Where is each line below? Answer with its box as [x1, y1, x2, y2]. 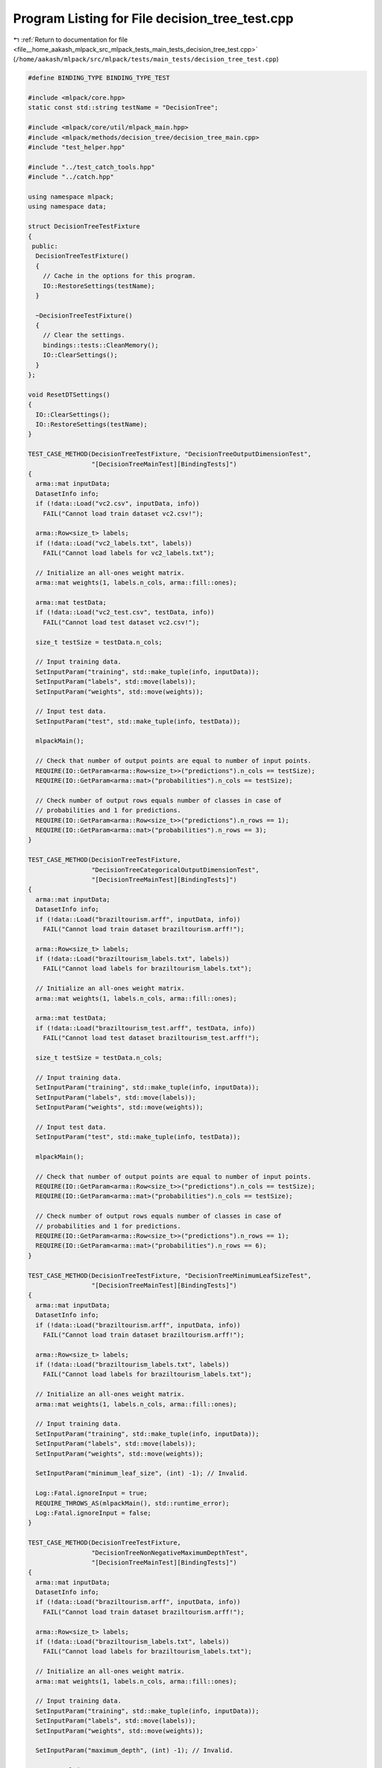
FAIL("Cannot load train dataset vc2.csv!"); [42, 509, 204, 518]
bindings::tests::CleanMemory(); [42, 341, 159, 349]
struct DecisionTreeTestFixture [28, 223, 141, 231]
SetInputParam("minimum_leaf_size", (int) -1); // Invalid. [35, 1470, 248, 1477]
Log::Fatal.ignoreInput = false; [35, 1508, 151, 1517]
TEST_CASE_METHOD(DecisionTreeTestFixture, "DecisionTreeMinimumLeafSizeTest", [28, 1272, 312, 1279]
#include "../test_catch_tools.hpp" [28, 163, 156, 171]
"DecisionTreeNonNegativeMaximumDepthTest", [91, 1549, 248, 1557]
